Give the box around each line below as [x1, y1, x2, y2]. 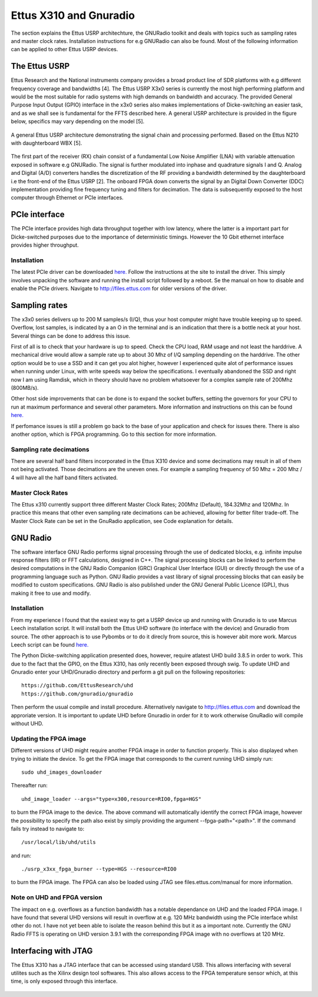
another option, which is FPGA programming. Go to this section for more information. [11, 430, 217, 438]
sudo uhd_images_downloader [21, 769, 102, 776]
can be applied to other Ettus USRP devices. [11, 46, 118, 53]
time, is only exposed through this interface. [11, 978, 118, 985]
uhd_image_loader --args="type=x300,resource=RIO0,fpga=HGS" [21, 796, 201, 802]
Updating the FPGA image [11, 734, 87, 743]
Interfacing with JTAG [11, 946, 93, 956]
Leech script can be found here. [11, 641, 89, 648]
